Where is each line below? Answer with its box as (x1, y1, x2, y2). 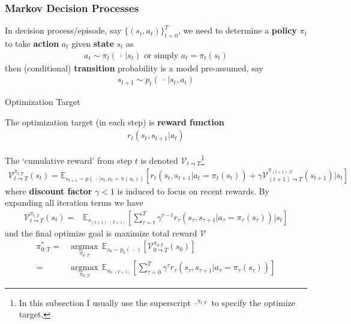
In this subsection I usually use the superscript (19, 296, 191, 308)
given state (71, 37, 114, 50)
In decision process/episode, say (5, 24, 122, 37)
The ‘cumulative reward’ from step (5, 154, 133, 166)
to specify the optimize (211, 296, 296, 308)
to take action (5, 37, 59, 50)
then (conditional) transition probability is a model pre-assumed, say (5, 61, 263, 74)
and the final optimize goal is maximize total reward (5, 226, 197, 239)
